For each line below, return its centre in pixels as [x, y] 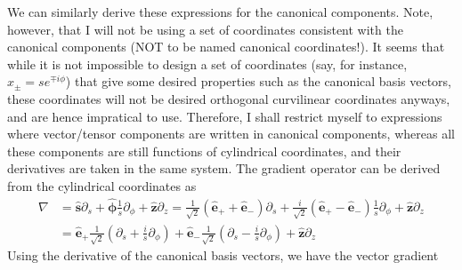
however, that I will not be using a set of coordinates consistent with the [205, 29]
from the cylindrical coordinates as [102, 185]
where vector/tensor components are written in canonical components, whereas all [231, 134]
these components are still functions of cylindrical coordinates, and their [204, 151]
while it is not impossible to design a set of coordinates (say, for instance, [207, 64]
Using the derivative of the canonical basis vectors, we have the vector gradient [223, 255]
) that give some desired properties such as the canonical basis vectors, [258, 81]
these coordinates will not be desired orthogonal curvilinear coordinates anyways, [229, 98]
